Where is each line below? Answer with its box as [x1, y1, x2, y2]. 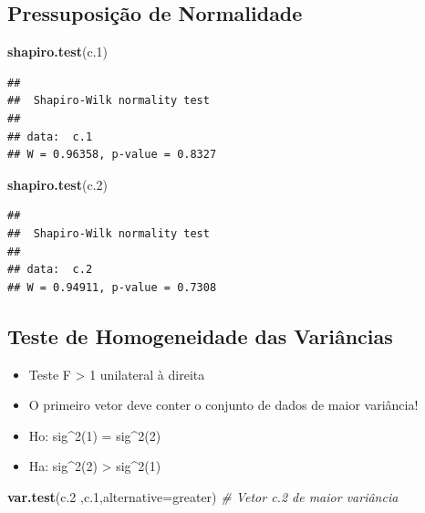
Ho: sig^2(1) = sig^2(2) [28, 425, 161, 445]
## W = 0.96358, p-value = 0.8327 [7, 148, 217, 162]
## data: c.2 [7, 263, 93, 277]
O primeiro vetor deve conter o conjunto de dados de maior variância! [28, 395, 419, 414]
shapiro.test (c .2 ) [7, 174, 108, 194]
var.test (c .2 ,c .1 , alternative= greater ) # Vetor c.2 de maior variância [7, 487, 399, 506]
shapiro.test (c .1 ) [7, 42, 108, 61]
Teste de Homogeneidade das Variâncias [7, 321, 393, 350]
